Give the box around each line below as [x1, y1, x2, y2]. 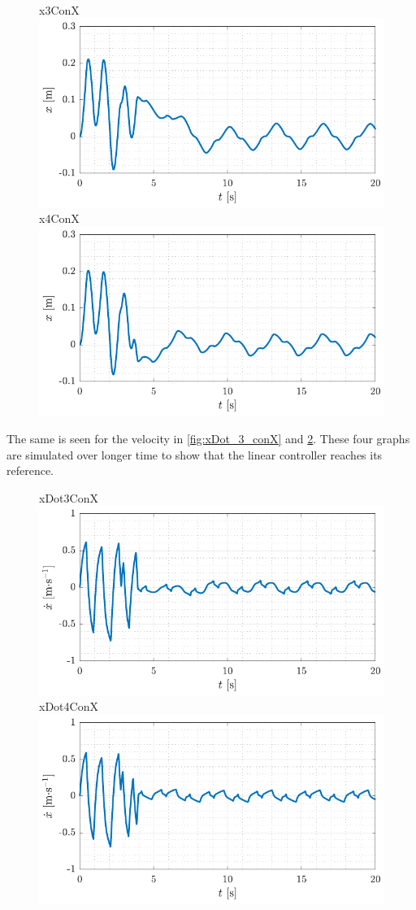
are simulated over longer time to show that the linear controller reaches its [6, 446, 383, 463]
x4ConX [39, 210, 80, 227]
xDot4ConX [39, 698, 98, 715]
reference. [6, 462, 54, 479]
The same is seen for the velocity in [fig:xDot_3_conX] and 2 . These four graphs [6, 429, 410, 446]
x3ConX [39, 2, 80, 18]
